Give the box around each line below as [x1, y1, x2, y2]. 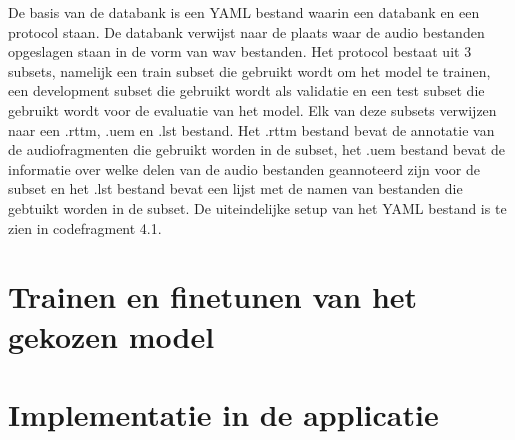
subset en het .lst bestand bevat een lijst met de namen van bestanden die [8, 178, 463, 199]
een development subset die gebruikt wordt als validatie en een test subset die [8, 80, 485, 101]
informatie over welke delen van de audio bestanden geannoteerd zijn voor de [8, 158, 480, 179]
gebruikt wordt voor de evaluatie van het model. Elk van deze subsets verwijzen [8, 99, 497, 120]
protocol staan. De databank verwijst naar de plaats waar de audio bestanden [8, 21, 485, 42]
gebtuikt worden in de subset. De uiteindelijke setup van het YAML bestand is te [8, 197, 507, 218]
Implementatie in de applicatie [8, 393, 439, 434]
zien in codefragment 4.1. [8, 217, 162, 238]
